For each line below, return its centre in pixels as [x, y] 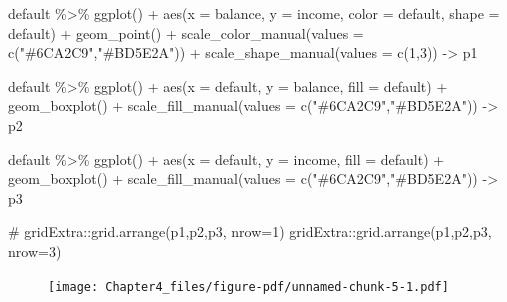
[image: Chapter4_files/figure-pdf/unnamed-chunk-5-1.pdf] [248, 286]
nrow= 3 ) [35, 250]
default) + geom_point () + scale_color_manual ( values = [186, 32]
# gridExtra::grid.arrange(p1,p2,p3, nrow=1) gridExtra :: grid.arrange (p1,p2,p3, [250, 231]
